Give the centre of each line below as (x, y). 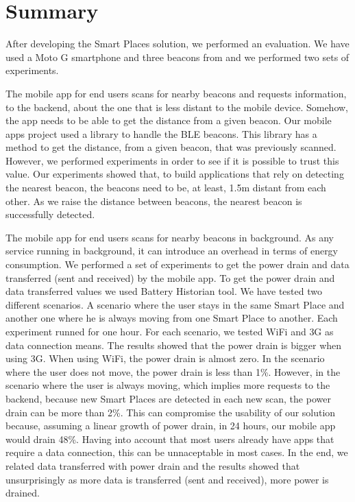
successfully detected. (50, 214)
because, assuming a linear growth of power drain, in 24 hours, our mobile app (171, 426)
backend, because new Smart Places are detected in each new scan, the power (168, 398)
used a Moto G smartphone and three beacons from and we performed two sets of (177, 57)
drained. (23, 493)
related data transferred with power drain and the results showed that (153, 465)
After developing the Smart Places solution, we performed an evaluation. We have (177, 44)
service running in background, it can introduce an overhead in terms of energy (172, 251)
